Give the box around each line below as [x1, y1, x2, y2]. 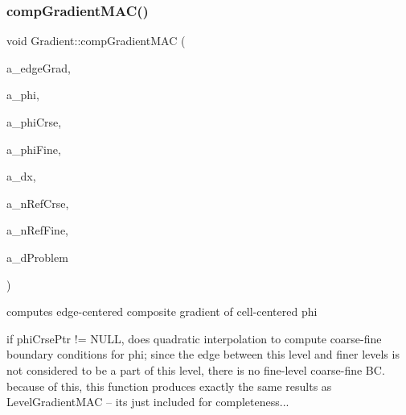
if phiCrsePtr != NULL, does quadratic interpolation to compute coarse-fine [6, 330, 382, 347]
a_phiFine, [6, 140, 61, 157]
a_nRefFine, [6, 222, 69, 239]
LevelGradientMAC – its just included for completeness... [6, 393, 289, 410]
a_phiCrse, [6, 114, 62, 130]
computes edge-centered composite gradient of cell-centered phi [6, 303, 318, 320]
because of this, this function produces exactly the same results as [6, 377, 332, 394]
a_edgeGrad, [6, 59, 71, 76]
